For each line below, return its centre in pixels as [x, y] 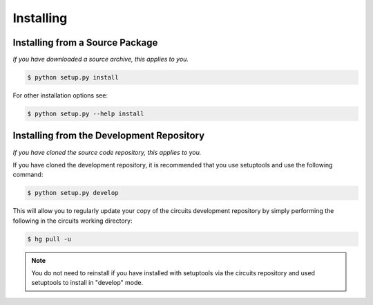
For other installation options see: [60, 95]
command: [28, 175]
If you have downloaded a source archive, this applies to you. [101, 59]
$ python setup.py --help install [86, 114]
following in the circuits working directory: [73, 221]
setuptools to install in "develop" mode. [87, 283]
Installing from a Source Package [85, 43]
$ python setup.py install [73, 77]
